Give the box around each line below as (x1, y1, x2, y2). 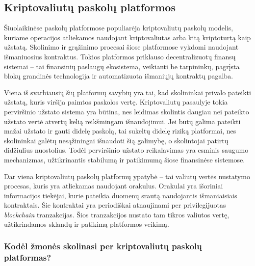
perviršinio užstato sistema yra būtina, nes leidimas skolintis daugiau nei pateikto (4, 106, 249, 116)
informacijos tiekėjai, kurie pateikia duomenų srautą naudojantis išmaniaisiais (4, 190, 237, 200)
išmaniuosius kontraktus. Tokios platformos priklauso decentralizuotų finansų (4, 51, 236, 61)
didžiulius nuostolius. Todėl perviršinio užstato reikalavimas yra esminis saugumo (4, 145, 249, 155)
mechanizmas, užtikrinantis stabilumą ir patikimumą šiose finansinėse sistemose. (4, 154, 245, 164)
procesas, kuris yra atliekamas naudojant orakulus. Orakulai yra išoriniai (4, 181, 223, 191)
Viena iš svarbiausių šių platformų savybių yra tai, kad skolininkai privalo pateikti (4, 87, 251, 97)
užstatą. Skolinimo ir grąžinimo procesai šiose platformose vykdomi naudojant (4, 42, 239, 52)
